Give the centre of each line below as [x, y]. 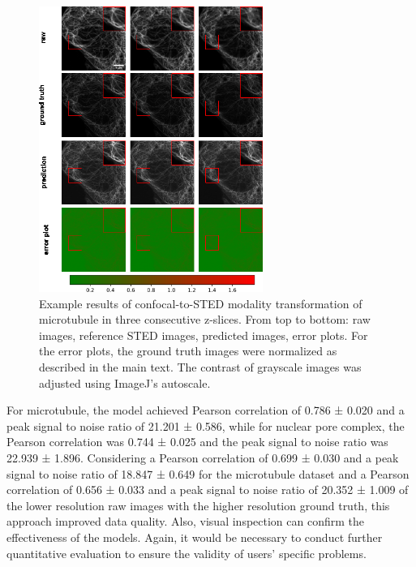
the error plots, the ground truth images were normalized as [188, 351]
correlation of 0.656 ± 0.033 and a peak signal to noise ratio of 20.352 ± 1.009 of [208, 490]
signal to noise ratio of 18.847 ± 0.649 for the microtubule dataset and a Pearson [208, 473]
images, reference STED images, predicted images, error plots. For [204, 335]
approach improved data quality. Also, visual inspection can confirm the [185, 521]
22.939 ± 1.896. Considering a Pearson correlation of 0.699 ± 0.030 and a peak [203, 457]
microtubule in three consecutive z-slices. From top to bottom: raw [205, 319]
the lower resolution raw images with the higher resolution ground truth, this [198, 505]
